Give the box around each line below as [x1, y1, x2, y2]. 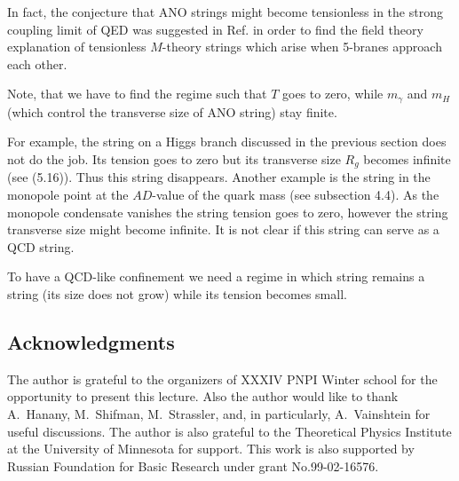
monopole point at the [7, 185, 129, 204]
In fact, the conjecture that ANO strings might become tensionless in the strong [7, 3, 443, 20]
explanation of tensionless [7, 37, 146, 56]
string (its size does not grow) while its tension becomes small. [7, 285, 347, 304]
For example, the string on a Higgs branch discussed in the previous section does [7, 132, 447, 151]
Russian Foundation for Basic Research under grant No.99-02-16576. [7, 456, 379, 475]
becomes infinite [363, 150, 451, 169]
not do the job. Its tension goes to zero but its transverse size [7, 150, 341, 169]
